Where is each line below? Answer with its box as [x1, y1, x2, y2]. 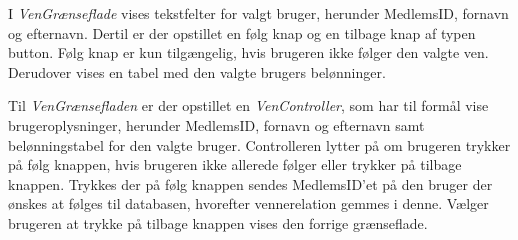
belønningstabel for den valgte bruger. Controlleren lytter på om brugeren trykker [8, 134, 511, 155]
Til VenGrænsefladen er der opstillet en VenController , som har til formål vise [8, 95, 489, 116]
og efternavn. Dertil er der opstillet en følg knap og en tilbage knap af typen [8, 22, 476, 43]
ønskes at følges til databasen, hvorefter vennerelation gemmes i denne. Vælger [8, 193, 489, 214]
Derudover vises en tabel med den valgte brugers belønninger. [8, 61, 386, 82]
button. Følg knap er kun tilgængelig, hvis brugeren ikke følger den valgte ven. [8, 42, 489, 63]
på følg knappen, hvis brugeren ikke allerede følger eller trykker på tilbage [8, 154, 462, 175]
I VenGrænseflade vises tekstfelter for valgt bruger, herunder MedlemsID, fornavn [8, 3, 509, 23]
